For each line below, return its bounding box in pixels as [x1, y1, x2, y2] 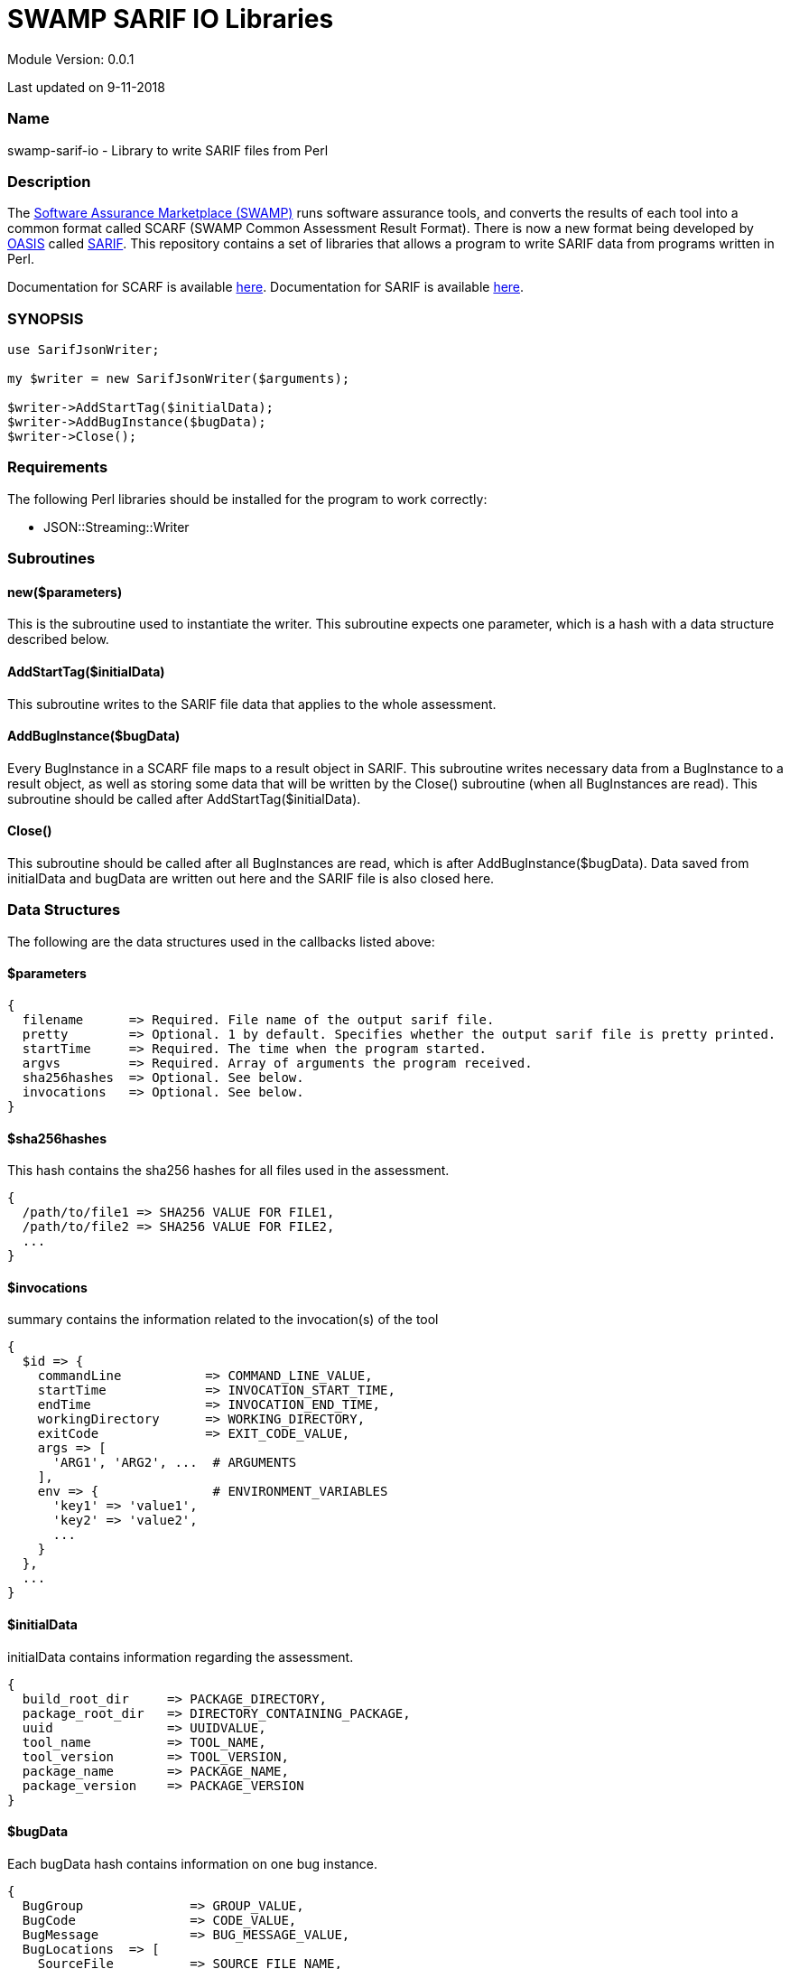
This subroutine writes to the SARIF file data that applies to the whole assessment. [7, 695, 497, 712]
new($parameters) [7, 583, 123, 600]
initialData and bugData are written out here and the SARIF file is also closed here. [7, 871, 495, 886]
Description [7, 172, 91, 191]
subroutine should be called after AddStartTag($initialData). [7, 790, 361, 807]
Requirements [7, 458, 108, 477]
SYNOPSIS [7, 309, 84, 328]
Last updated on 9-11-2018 [7, 79, 165, 95]
